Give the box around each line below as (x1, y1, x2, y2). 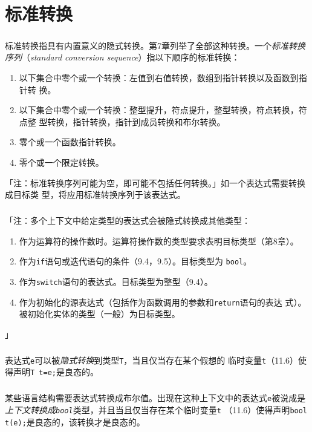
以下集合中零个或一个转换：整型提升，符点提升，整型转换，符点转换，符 (19, 103, 307, 116)
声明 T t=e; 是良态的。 (13, 365, 99, 378)
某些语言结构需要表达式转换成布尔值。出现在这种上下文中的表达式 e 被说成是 (5, 391, 306, 404)
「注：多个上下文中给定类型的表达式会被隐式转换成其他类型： (5, 214, 250, 227)
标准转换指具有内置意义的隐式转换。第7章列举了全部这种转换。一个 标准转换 (5, 39, 305, 51)
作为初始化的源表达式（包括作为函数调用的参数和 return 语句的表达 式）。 (19, 295, 307, 308)
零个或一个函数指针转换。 (19, 136, 121, 148)
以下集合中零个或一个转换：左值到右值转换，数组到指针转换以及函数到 (19, 71, 299, 83)
